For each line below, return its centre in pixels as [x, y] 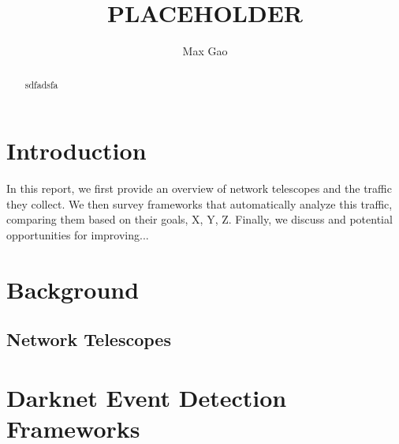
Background [73, 289]
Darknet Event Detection [147, 397]
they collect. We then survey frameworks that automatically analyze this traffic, [199, 203]
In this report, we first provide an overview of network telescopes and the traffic [199, 188]
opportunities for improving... [78, 234]
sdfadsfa [41, 84]
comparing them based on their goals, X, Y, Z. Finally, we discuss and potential [199, 219]
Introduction [76, 151]
